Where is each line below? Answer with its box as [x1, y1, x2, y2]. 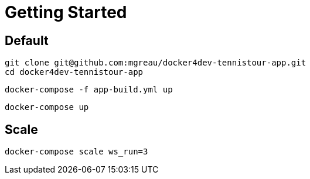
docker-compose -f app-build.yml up [5, 85, 173, 95]
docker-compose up [5, 102, 89, 112]
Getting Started [5, 2, 127, 22]
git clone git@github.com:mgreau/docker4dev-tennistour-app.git [5, 58, 306, 68]
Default [5, 33, 49, 48]
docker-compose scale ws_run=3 [5, 147, 148, 157]
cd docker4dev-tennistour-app [5, 67, 144, 77]
